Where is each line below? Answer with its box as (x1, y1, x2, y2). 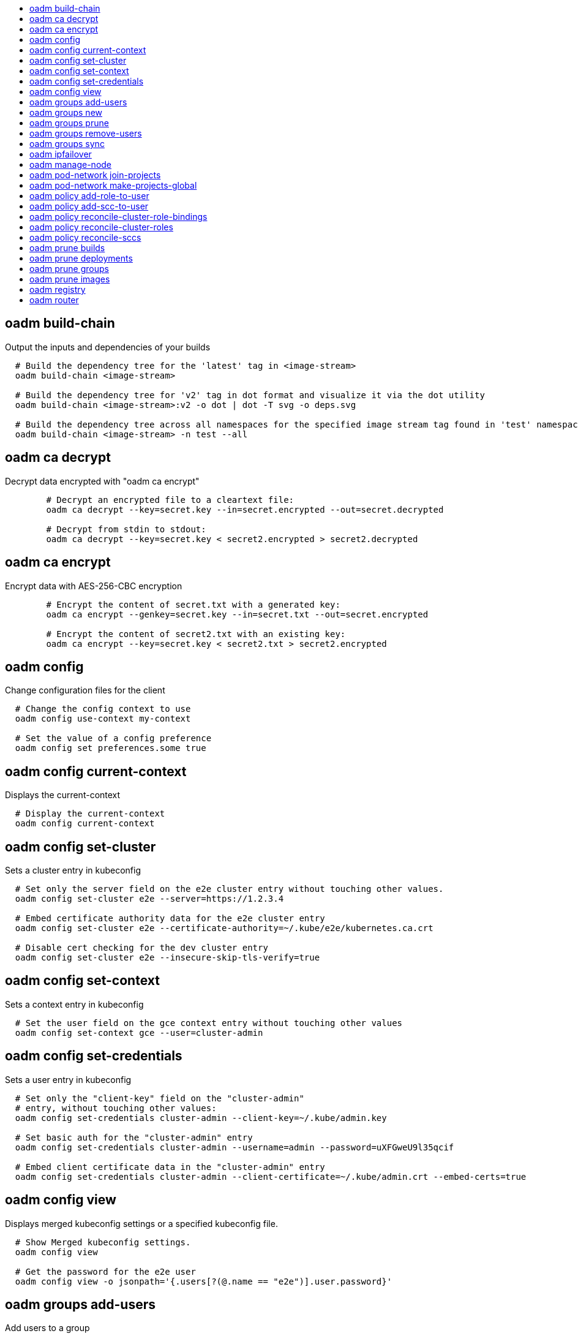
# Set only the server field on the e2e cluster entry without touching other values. (15, 884, 444, 894)
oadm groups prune (29, 118, 109, 128)
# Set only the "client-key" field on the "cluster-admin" (15, 1093, 304, 1103)
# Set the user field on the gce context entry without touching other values (15, 1017, 403, 1028)
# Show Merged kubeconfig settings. (15, 1237, 191, 1247)
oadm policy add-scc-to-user (29, 201, 149, 211)
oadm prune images (29, 274, 110, 284)
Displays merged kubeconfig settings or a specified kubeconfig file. (5, 1218, 278, 1229)
